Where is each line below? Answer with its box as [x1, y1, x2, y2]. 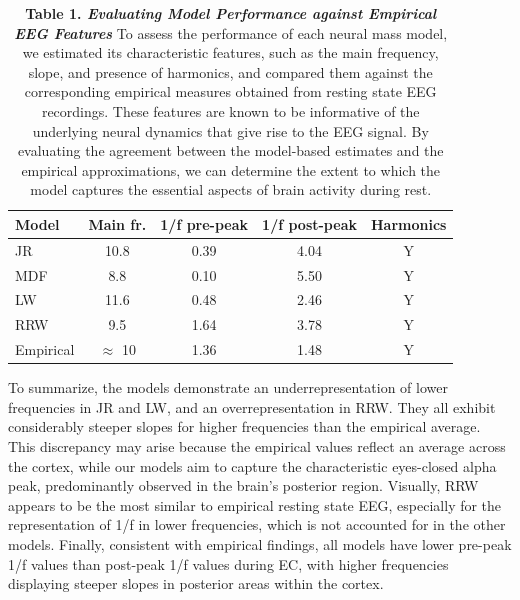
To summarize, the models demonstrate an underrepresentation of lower [8, 377, 448, 398]
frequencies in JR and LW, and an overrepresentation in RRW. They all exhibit [8, 396, 496, 417]
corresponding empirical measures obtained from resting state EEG [24, 81, 437, 102]
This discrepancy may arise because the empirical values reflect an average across [8, 436, 506, 457]
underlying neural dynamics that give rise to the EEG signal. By [32, 120, 429, 141]
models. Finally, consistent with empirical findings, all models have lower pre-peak [8, 534, 512, 554]
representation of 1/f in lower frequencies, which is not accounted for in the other [8, 514, 506, 535]
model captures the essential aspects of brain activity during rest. [30, 179, 432, 200]
